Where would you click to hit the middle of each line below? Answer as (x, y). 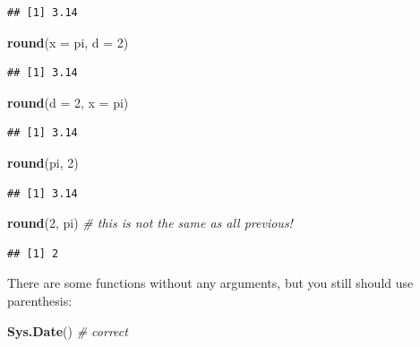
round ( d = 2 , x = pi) (68, 102)
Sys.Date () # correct (68, 330)
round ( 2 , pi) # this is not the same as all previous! (150, 223)
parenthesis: (40, 300)
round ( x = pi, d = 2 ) (68, 42)
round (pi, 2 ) (43, 162)
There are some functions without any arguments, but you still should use (210, 283)
